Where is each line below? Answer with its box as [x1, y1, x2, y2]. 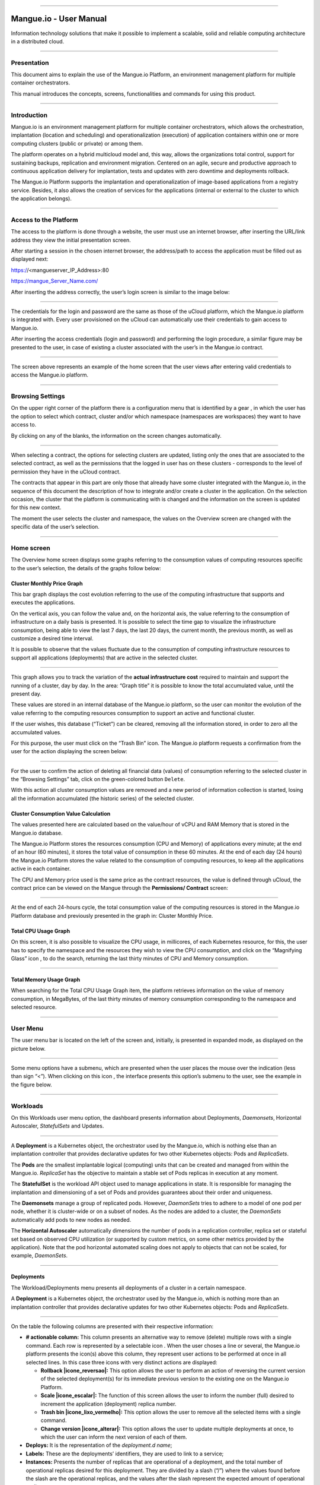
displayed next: [11, 255, 49, 263]
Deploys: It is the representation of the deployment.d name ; [25, 1442, 172, 1449]
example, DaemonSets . [11, 1252, 68, 1259]
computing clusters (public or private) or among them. [11, 140, 143, 147]
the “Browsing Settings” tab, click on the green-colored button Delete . [11, 776, 185, 783]
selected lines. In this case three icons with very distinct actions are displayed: [25, 1358, 217, 1366]
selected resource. [11, 1004, 57, 1011]
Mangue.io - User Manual [11, 14, 107, 24]
